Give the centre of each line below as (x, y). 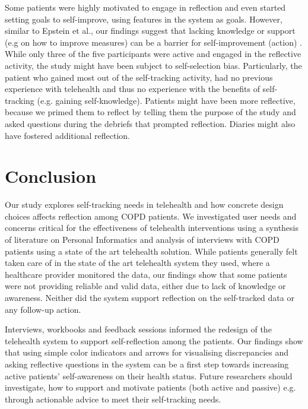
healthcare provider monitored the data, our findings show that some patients (146, 274)
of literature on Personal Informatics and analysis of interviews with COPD (142, 240)
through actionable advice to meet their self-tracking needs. (113, 399)
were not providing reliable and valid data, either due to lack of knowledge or (145, 286)
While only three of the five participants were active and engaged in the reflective (153, 54)
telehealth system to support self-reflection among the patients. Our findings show (154, 340)
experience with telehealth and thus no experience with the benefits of (132, 89)
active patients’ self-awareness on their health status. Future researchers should (149, 375)
